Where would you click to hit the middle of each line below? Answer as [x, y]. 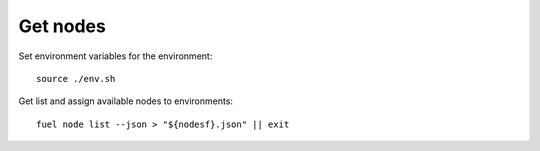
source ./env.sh [76, 78]
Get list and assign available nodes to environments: [126, 101]
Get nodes [62, 26]
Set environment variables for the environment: [115, 56]
